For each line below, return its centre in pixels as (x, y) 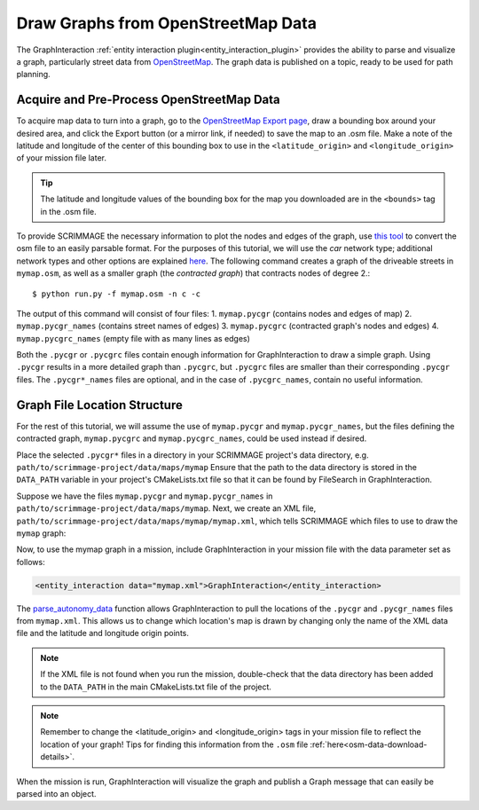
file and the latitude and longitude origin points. (103, 633)
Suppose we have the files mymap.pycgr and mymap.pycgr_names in (145, 496)
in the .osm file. (68, 211)
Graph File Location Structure (100, 405)
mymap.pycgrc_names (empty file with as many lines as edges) (133, 338)
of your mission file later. (61, 158)
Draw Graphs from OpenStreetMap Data (166, 23)
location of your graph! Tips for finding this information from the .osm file (174, 744)
